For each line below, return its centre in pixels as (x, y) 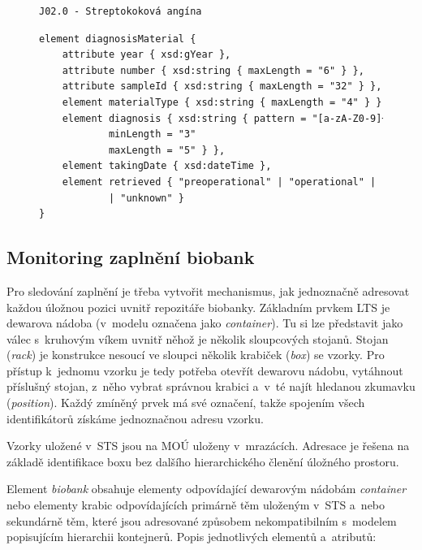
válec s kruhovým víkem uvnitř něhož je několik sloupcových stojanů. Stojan (198, 338)
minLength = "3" (152, 134)
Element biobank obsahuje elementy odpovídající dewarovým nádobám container (207, 489)
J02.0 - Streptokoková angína (121, 11)
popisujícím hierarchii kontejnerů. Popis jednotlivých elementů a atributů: (192, 537)
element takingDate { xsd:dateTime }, (167, 166)
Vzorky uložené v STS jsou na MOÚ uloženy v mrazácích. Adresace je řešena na (208, 446)
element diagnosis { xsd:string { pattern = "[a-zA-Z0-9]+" (228, 118)
